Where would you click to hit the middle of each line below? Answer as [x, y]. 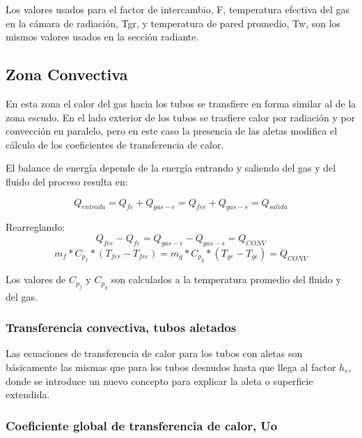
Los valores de [36, 279]
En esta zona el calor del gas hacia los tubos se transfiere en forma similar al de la [181, 103]
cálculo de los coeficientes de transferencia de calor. [115, 144]
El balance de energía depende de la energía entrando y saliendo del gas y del [171, 168]
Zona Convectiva [67, 74]
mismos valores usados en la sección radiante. [102, 37]
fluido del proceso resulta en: [67, 181]
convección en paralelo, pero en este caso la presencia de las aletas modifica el [172, 131]
